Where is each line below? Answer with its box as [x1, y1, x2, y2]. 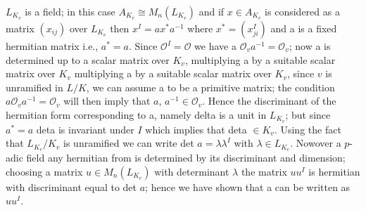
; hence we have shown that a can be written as [145, 179, 351, 194]
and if [198, 4, 225, 18]
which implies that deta [145, 122, 247, 136]
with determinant [154, 164, 229, 178]
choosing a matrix [6, 164, 83, 178]
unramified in [6, 79, 63, 94]
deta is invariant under [36, 122, 134, 136]
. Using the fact [274, 122, 341, 136]
